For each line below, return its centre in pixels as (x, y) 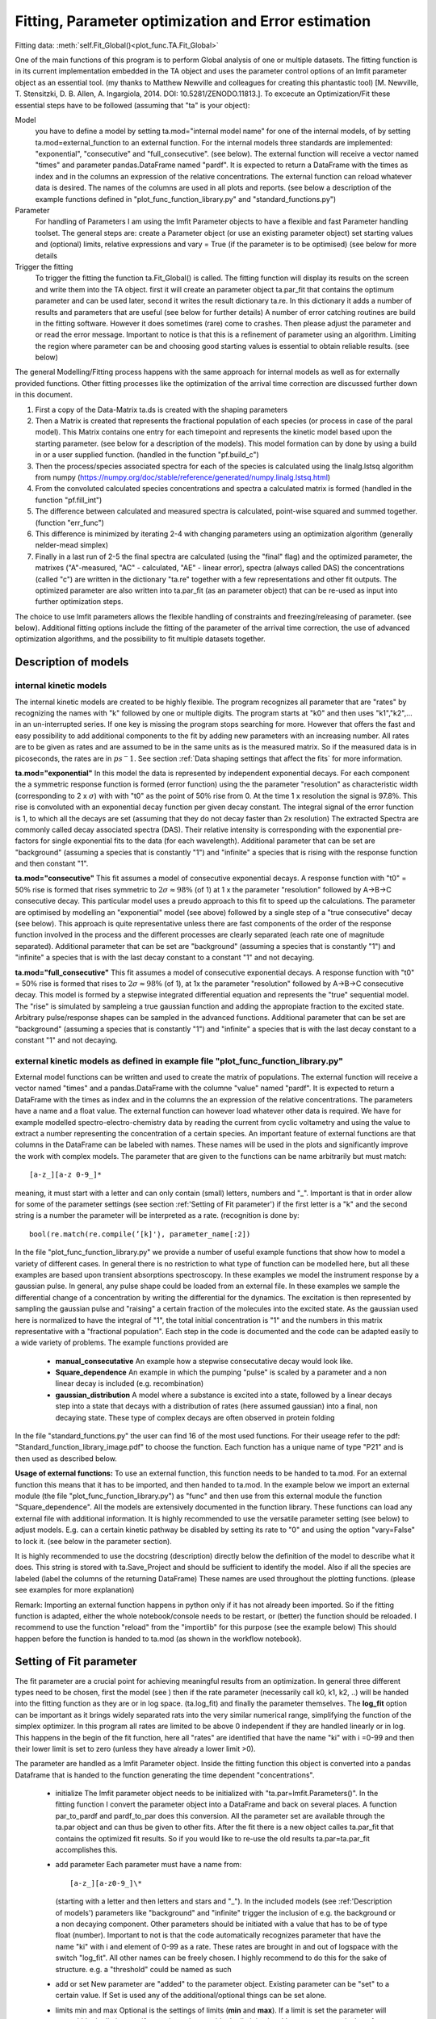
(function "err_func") (70, 523)
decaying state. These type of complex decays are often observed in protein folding (195, 1417)
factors (27, 841)
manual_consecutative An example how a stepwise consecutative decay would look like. (204, 1361)
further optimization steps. (79, 602)
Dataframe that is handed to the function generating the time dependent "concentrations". (165, 1775)
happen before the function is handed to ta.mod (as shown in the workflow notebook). (158, 1639)
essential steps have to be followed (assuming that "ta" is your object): (132, 105)
